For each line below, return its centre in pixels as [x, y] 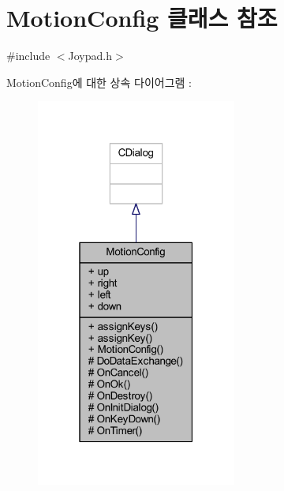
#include [28, 56]
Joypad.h [90, 56]
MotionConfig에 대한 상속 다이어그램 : [99, 82]
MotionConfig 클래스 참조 [142, 18]
